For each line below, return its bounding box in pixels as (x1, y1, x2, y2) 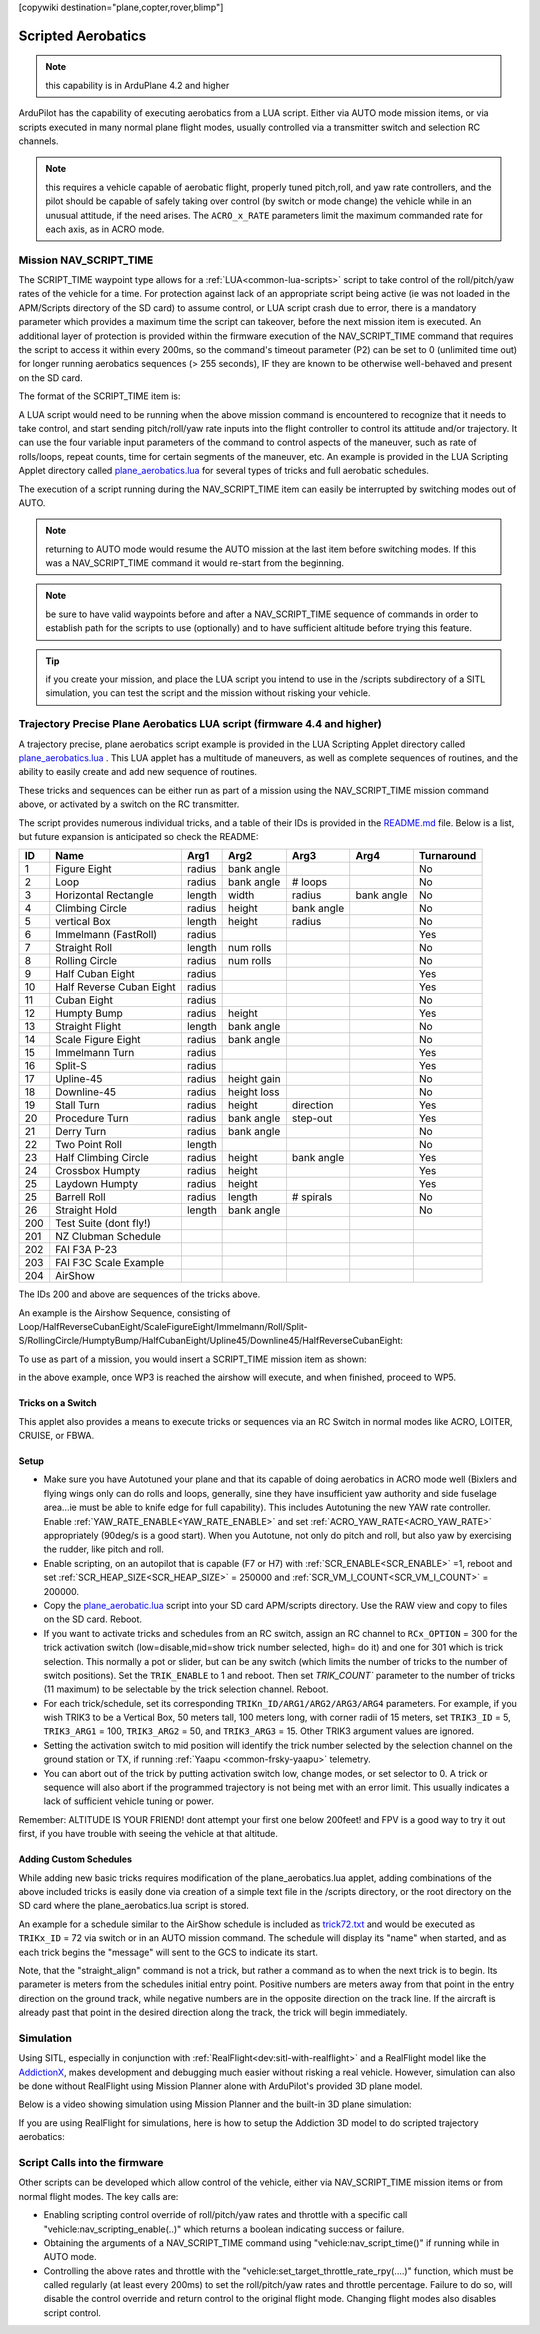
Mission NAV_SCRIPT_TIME (18, 253, 154, 267)
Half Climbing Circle (55, 1151, 150, 1165)
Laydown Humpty (55, 1177, 139, 1191)
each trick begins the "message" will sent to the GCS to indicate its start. (18, 1946, 319, 1958)
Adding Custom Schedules (18, 1853, 133, 1865)
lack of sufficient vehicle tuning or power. (43, 1795, 214, 1807)
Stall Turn (55, 1098, 100, 1112)
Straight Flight (55, 1020, 122, 1034)
